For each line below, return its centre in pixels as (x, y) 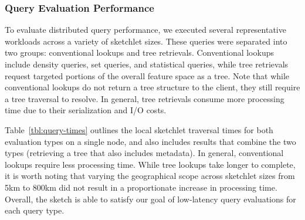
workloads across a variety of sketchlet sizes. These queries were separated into (146, 41)
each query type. (35, 210)
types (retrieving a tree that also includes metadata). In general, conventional (144, 153)
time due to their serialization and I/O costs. (86, 110)
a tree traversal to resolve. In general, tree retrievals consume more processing (145, 98)
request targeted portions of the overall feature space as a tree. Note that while (147, 75)
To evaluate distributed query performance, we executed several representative (145, 30)
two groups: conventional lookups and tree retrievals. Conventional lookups (139, 53)
